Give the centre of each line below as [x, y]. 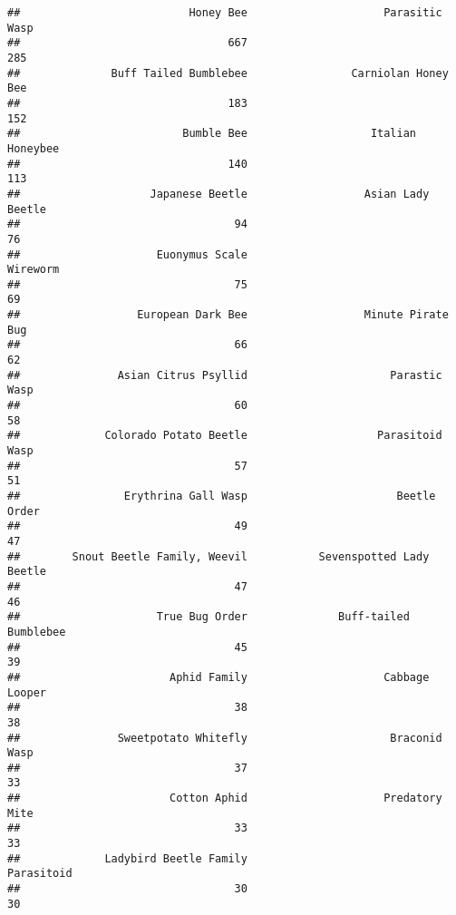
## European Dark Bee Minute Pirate [228, 315]
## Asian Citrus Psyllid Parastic [225, 375]
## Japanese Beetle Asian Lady [218, 194]
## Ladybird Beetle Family [127, 858]
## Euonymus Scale [127, 254]
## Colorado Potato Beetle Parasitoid [225, 436]
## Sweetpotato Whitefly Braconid [225, 738]
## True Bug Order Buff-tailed [209, 617]
